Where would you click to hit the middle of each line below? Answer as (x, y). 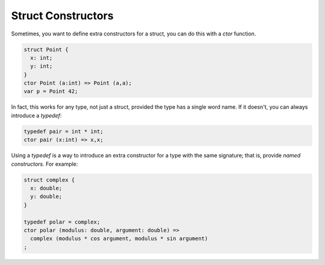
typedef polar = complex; (62, 222)
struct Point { (46, 49)
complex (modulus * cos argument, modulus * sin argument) (119, 239)
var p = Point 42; (51, 91)
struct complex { (49, 180)
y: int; (42, 66)
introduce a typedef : (36, 115)
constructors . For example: (45, 164)
